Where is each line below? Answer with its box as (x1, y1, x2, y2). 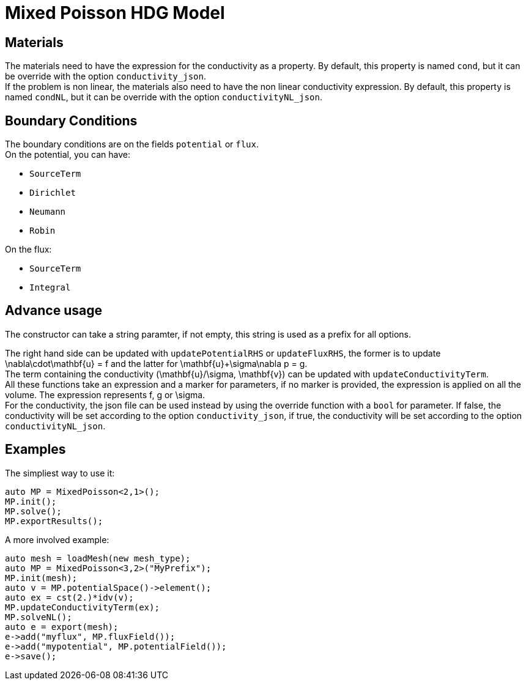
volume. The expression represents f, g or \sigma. (5, 389, 206, 400)
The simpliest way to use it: (5, 467, 115, 478)
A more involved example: (5, 534, 109, 545)
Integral (29, 283, 71, 293)
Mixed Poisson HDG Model (5, 2, 225, 23)
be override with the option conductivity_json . (5, 71, 206, 82)
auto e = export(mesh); (5, 621, 119, 632)
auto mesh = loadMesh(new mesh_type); (5, 553, 191, 563)
